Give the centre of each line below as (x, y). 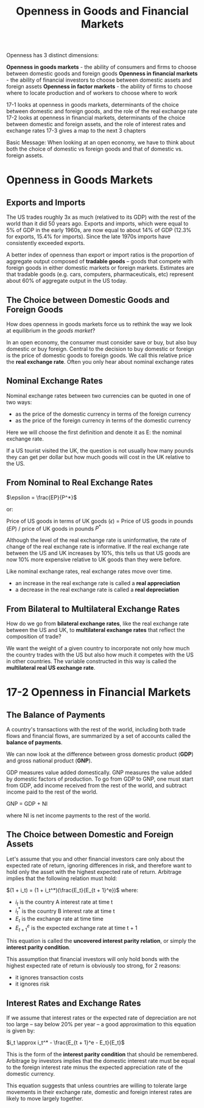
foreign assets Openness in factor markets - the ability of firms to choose (100, 87)
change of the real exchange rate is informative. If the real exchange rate (98, 547)
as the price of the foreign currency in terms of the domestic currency (103, 420)
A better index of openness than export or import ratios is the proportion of (100, 255)
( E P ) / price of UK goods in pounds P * (54, 528)
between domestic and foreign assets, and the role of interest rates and (96, 124)
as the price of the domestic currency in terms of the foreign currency (103, 414)
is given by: (21, 1031)
